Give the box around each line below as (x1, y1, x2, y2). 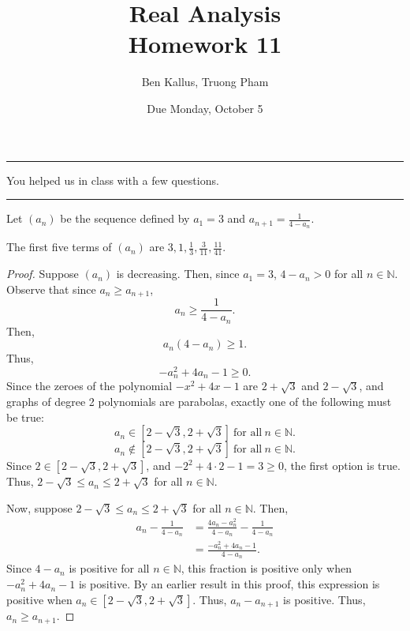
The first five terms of (6, 239, 112, 255)
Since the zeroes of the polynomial (6, 377, 173, 394)
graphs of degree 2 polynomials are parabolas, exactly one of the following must (6, 393, 392, 410)
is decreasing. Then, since (116, 265, 240, 282)
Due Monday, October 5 (147, 100, 263, 116)
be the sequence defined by (60, 210, 190, 227)
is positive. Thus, (283, 591, 366, 607)
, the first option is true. (283, 457, 401, 474)
